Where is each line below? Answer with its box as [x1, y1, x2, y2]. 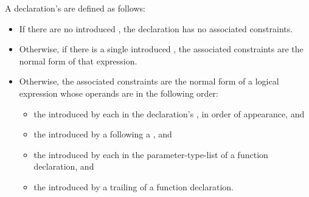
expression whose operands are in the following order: [19, 86, 218, 99]
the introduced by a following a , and [33, 128, 172, 140]
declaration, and [33, 160, 94, 173]
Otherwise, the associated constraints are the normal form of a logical [19, 75, 279, 88]
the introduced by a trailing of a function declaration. [33, 180, 234, 193]
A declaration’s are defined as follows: [5, 2, 145, 14]
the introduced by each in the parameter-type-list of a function [33, 148, 268, 161]
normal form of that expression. [19, 54, 137, 67]
